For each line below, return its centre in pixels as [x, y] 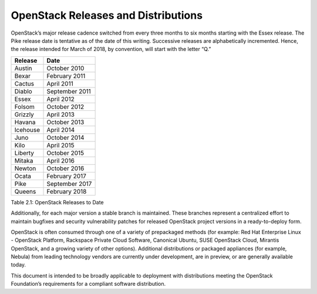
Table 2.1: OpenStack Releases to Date [57, 202]
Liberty [24, 153]
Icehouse [27, 130]
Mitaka [24, 160]
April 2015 [60, 145]
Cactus [24, 83]
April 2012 [60, 99]
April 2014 [61, 130]
